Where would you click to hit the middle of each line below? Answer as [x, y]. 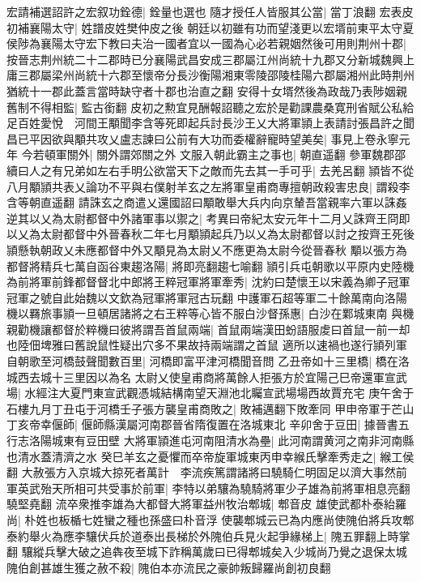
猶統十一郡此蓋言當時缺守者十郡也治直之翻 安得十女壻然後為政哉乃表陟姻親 [207, 90]
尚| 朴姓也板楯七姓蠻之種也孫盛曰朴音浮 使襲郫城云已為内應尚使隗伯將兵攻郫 [210, 520]
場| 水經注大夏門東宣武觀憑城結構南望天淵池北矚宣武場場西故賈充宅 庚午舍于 [210, 393]
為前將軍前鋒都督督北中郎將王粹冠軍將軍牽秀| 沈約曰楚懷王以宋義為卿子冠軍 [208, 282]
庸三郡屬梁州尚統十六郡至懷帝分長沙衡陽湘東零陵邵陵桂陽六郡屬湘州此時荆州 [210, 75]
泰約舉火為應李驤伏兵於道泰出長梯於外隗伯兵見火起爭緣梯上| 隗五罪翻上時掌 [208, 535]
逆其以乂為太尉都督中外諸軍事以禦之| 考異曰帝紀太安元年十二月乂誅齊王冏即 [208, 218]
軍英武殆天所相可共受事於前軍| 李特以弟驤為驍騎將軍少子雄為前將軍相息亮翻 [208, 488]
